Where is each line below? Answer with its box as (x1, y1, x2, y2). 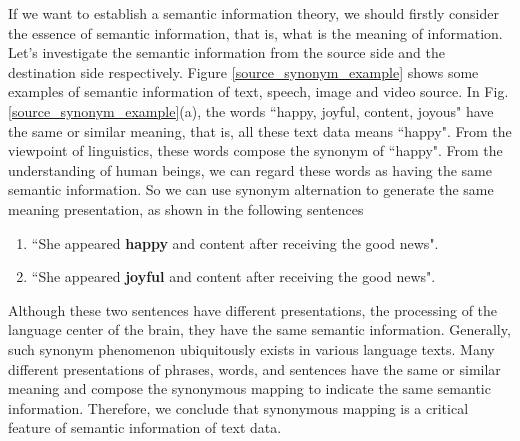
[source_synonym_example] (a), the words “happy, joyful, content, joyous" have (8, 100, 494, 121)
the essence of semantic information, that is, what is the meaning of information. (8, 22, 503, 43)
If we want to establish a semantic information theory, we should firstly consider (8, 3, 499, 23)
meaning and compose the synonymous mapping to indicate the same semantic (8, 378, 491, 399)
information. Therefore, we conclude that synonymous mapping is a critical (8, 397, 469, 418)
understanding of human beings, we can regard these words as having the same (8, 159, 492, 180)
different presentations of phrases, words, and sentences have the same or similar (8, 358, 501, 379)
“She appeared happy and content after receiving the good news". (31, 232, 439, 253)
